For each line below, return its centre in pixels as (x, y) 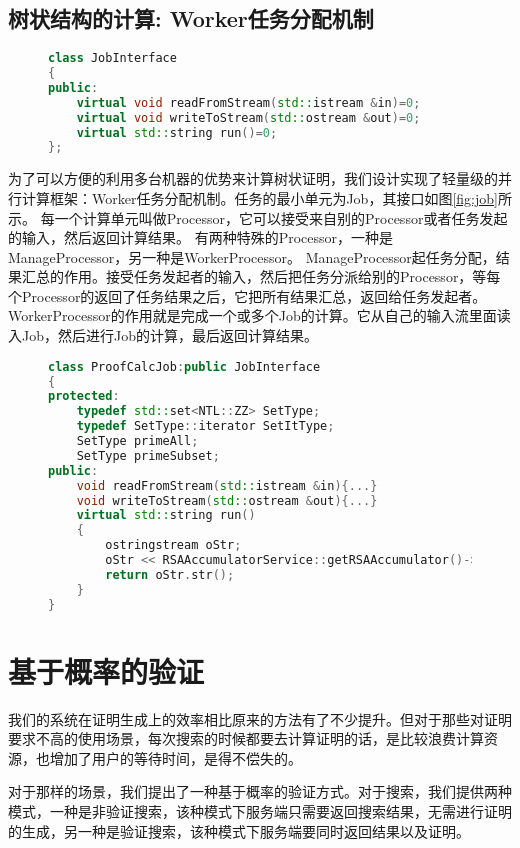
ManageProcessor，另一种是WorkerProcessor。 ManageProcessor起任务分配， (252, 256)
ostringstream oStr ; (173, 545)
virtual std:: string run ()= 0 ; (177, 132)
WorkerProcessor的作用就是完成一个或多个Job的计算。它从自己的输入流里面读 (259, 315)
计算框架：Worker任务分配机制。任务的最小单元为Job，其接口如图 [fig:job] (259, 197)
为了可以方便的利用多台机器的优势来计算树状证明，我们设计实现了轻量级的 (253, 178)
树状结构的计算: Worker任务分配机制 (191, 18)
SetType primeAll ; (137, 441)
